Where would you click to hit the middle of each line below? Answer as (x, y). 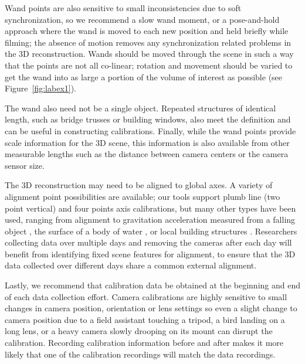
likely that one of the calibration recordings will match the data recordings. (140, 354)
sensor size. (25, 165)
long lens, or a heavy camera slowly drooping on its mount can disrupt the (139, 331)
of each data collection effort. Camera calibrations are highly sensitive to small (146, 296)
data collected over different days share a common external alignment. (131, 265)
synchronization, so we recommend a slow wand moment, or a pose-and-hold (142, 19)
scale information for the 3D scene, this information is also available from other (147, 142)
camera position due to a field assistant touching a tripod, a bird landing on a (145, 319)
